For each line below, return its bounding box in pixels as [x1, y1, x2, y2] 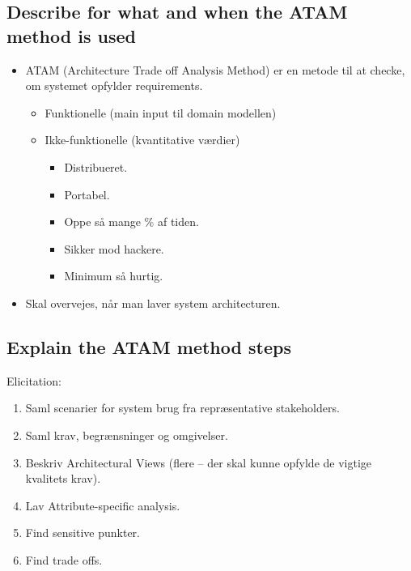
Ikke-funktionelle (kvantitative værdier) [44, 131, 240, 148]
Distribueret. [64, 158, 128, 175]
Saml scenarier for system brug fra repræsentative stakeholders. [25, 399, 340, 416]
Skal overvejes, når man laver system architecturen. [25, 294, 281, 311]
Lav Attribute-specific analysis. [25, 496, 180, 513]
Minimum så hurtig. [64, 267, 163, 284]
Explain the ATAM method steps [6, 334, 291, 359]
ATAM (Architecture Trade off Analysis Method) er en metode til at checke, [25, 61, 405, 78]
